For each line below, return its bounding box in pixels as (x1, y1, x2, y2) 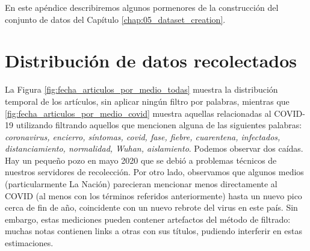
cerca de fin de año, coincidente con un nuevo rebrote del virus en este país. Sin (5, 201, 298, 214)
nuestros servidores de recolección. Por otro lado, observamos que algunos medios (5, 166, 304, 178)
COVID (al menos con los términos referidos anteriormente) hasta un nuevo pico (5, 189, 302, 202)
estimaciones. (5, 237, 54, 249)
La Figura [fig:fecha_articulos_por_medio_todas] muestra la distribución (5, 83, 278, 96)
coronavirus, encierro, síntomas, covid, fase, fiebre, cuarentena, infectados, (5, 130, 281, 143)
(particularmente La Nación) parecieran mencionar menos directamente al (5, 178, 277, 190)
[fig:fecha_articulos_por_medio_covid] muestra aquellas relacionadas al (5, 107, 271, 119)
